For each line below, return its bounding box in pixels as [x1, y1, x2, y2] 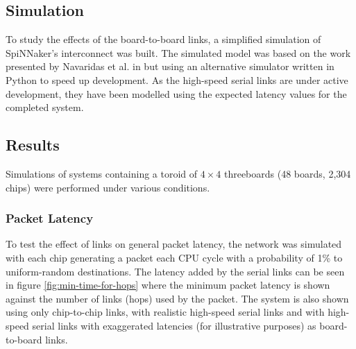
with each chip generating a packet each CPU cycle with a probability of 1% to [6, 250, 343, 264]
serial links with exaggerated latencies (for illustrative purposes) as [32, 318, 316, 332]
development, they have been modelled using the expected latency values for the [6, 86, 347, 101]
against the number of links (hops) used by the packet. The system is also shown [6, 291, 349, 305]
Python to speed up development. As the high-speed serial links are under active [6, 72, 348, 87]
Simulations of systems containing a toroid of [6, 166, 198, 180]
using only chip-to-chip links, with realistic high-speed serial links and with [6, 305, 325, 319]
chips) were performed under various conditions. [6, 180, 210, 194]
